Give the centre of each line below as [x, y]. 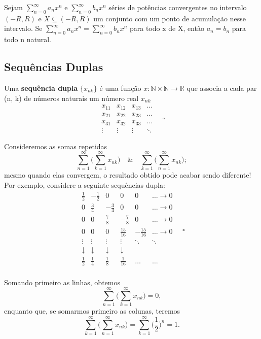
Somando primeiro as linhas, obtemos [62, 282]
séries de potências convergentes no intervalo [178, 7]
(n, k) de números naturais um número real [71, 98]
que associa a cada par [222, 88]
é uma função [120, 88]
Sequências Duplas [54, 67]
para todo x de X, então [167, 28]
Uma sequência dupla [41, 88]
